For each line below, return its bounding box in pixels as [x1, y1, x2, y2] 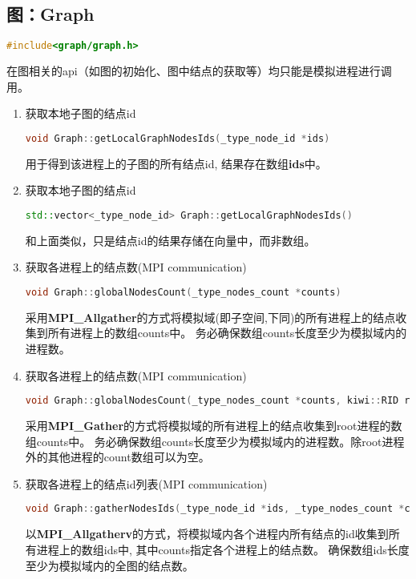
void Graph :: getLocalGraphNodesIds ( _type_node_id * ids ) [25, 132, 330, 144]
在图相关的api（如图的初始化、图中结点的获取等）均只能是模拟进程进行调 [6, 62, 392, 79]
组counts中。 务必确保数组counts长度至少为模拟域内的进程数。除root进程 [25, 432, 405, 449]
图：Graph [6, 2, 95, 26]
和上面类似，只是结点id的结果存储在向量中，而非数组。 [25, 231, 316, 248]
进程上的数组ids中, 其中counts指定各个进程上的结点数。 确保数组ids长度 [36, 541, 410, 557]
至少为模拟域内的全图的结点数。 [25, 557, 194, 573]
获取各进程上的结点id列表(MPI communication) [25, 475, 268, 492]
